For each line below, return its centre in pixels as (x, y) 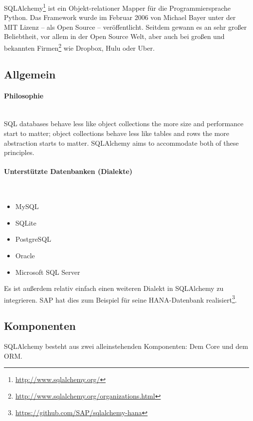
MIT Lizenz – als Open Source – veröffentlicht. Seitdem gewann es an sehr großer (126, 27)
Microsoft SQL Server (48, 272)
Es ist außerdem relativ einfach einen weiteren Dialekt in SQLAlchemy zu (114, 288)
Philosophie (24, 95)
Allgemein (30, 74)
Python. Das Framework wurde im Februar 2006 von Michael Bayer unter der (120, 17)
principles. (19, 152)
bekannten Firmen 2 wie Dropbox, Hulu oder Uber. (79, 47)
